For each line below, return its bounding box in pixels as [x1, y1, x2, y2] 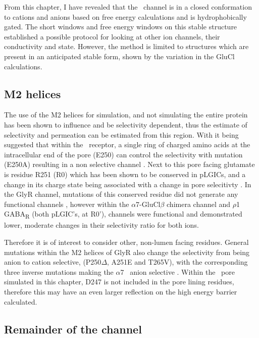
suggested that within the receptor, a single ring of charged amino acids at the [4, 139, 250, 150]
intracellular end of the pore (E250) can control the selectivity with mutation [4, 149, 243, 159]
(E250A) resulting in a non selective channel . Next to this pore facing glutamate [4, 159, 255, 170]
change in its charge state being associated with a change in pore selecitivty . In [4, 179, 251, 189]
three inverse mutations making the [4, 266, 114, 277]
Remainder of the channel [4, 321, 142, 336]
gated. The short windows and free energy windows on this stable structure [4, 21, 237, 32]
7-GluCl [136, 198, 161, 209]
